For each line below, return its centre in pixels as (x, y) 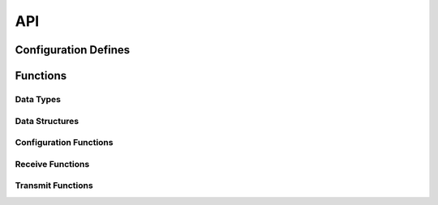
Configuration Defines (73, 50)
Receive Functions (52, 164)
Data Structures (47, 121)
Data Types (38, 99)
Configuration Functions (64, 143)
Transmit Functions (54, 186)
